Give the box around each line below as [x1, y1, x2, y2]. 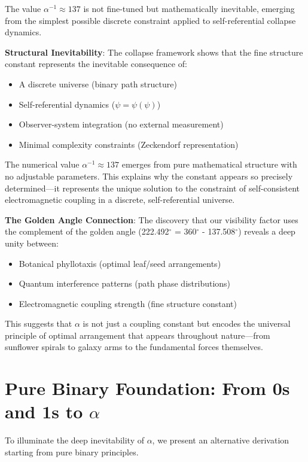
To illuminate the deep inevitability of [5, 434, 144, 446]
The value [5, 2, 41, 14]
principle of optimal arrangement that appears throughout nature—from [5, 329, 270, 341]
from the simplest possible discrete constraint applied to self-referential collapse [5, 14, 296, 26]
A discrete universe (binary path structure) [19, 77, 177, 90]
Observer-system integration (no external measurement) [19, 118, 224, 130]
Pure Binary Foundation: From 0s [5, 376, 290, 400]
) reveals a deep [238, 225, 295, 238]
